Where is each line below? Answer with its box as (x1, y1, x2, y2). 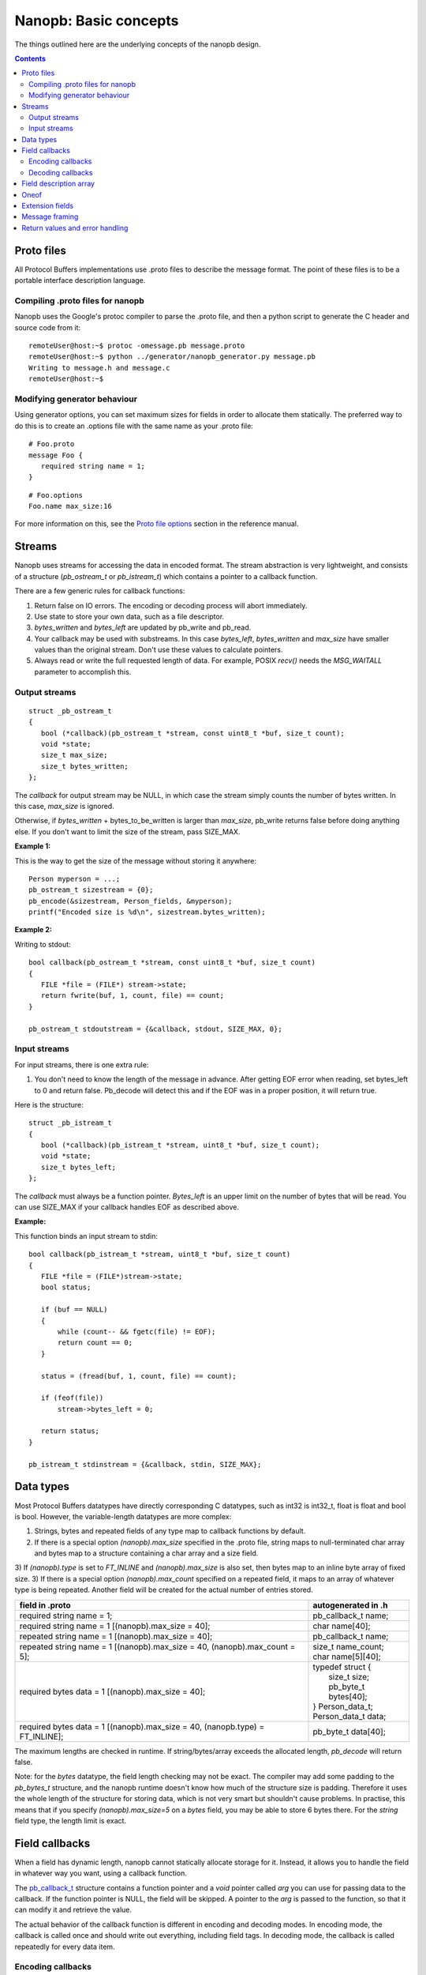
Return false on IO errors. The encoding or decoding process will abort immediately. (34, 600, 308, 610)
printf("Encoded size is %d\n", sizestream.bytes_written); (28, 908, 266, 916)
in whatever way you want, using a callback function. (14, 1868, 187, 1878)
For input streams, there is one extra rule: (14, 1059, 149, 1070)
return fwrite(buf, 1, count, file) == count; (40, 991, 225, 1000)
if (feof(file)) (40, 1394, 104, 1402)
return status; (40, 1427, 100, 1435)
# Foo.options (28, 491, 83, 499)
